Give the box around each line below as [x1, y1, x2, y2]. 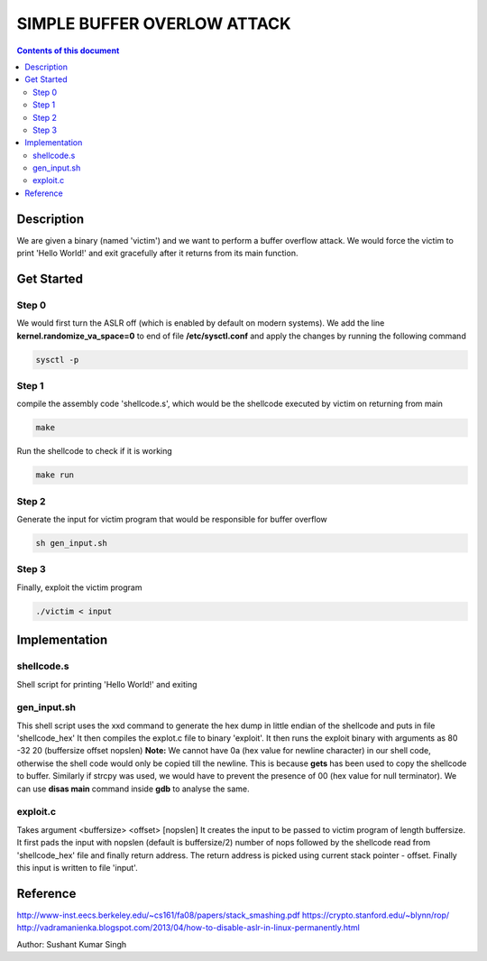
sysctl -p [35, 355, 79, 365]
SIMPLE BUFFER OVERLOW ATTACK [16, 14, 292, 33]
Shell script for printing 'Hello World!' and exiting [16, 679, 198, 689]
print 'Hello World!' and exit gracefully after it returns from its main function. [16, 248, 299, 259]
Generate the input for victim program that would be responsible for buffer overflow [16, 514, 328, 525]
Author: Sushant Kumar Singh [16, 938, 127, 949]
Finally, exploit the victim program [16, 582, 142, 593]
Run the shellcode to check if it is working [16, 446, 173, 457]
